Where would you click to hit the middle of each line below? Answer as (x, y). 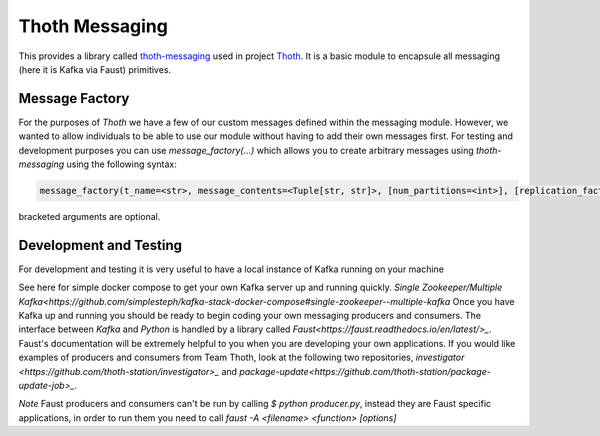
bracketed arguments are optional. (89, 216)
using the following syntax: (121, 164)
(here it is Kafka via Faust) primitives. (95, 69)
